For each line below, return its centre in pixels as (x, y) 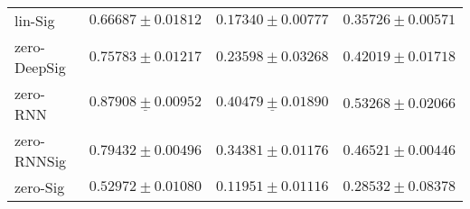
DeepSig (40, 67)
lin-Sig (35, 20)
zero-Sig (40, 187)
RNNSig (41, 161)
